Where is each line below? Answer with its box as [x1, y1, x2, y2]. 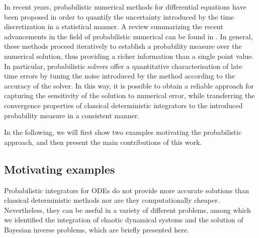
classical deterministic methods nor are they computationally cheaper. [4, 195, 220, 205]
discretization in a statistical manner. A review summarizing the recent [4, 21, 223, 32]
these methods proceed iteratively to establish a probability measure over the [4, 41, 242, 51]
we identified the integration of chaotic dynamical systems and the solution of [4, 214, 243, 225]
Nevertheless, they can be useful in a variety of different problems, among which [4, 204, 251, 215]
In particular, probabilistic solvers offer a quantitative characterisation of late [4, 60, 242, 71]
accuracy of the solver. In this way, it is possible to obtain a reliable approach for [4, 80, 254, 91]
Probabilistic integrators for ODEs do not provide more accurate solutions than [4, 185, 249, 195]
